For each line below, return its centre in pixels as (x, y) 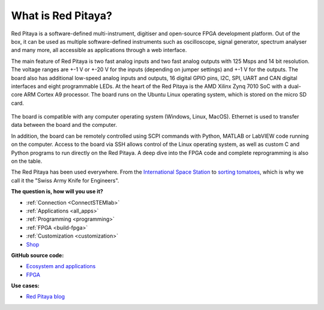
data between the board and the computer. (64, 125)
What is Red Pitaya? (61, 16)
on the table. (27, 161)
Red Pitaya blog (46, 297)
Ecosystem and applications (61, 266)
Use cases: (25, 286)
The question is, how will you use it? (57, 192)
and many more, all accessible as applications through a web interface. (99, 50)
